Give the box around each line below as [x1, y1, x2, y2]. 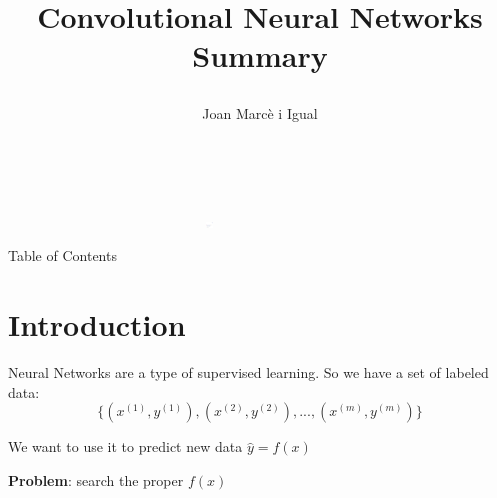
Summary [192, 35, 328, 76]
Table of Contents [8, 245, 117, 266]
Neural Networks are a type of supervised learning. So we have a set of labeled [8, 362, 489, 383]
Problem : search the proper [8, 469, 184, 490]
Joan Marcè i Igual [202, 102, 318, 123]
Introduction [8, 304, 186, 345]
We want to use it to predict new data [8, 436, 243, 457]
